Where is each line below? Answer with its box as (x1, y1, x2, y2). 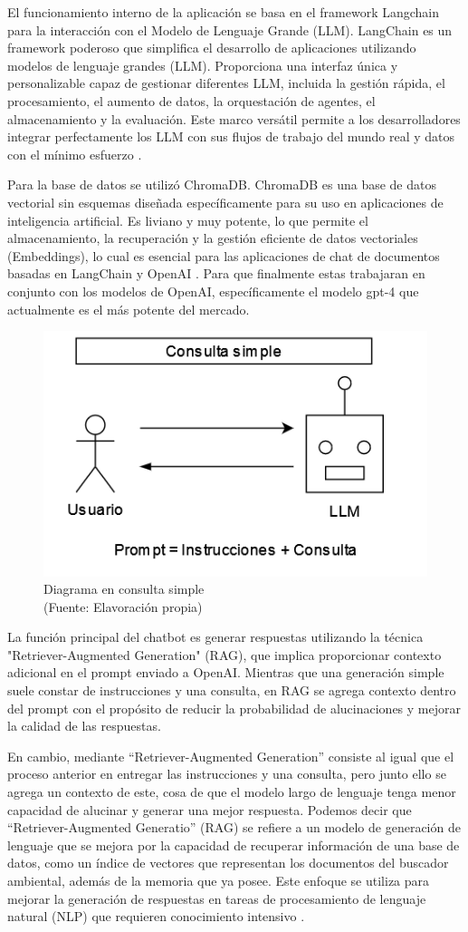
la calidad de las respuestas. (7, 716, 161, 735)
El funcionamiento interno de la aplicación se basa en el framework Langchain (7, 3, 440, 21)
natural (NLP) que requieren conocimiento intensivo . (7, 907, 305, 926)
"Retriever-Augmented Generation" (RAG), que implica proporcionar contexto (7, 645, 442, 664)
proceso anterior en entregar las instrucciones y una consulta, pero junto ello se (7, 764, 446, 783)
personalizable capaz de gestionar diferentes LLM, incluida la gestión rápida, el (7, 73, 445, 92)
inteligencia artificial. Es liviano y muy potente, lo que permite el (7, 210, 368, 229)
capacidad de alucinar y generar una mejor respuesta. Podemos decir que (7, 800, 412, 819)
